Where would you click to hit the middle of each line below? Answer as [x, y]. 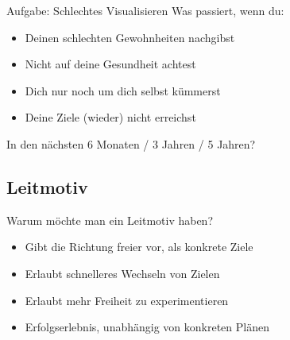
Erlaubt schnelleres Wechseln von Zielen [122, 273]
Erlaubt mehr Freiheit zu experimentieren [127, 300]
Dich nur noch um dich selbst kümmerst [123, 90]
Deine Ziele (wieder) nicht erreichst [110, 117]
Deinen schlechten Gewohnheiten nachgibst [130, 37]
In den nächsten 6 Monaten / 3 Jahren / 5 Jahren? [131, 143]
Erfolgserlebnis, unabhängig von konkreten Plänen [147, 327]
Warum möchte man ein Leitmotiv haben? [110, 220]
